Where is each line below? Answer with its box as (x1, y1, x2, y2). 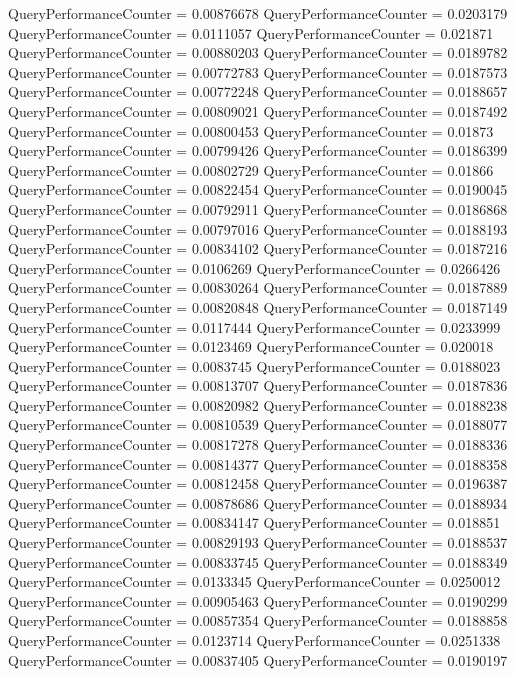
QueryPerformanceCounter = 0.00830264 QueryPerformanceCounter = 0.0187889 (8, 277, 508, 298)
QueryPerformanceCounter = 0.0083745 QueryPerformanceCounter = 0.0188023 (8, 355, 501, 376)
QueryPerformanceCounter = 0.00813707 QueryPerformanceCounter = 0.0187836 (8, 375, 508, 396)
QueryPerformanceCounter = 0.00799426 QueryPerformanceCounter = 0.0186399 (8, 140, 508, 161)
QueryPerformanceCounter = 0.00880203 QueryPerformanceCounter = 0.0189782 (8, 42, 508, 63)
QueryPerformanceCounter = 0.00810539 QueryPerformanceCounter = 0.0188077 (8, 414, 508, 435)
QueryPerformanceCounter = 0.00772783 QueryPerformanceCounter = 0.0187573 (8, 61, 508, 82)
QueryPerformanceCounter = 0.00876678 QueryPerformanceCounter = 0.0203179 (8, 3, 508, 23)
